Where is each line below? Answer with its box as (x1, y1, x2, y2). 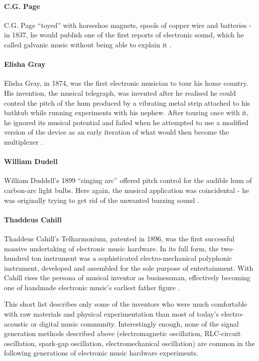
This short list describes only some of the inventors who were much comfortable (4, 299, 247, 309)
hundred (4, 253, 29, 263)
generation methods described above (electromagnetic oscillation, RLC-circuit (4, 328, 241, 339)
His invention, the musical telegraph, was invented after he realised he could (4, 87, 236, 98)
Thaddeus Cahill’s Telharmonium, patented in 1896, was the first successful (4, 233, 235, 243)
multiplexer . (4, 136, 43, 147)
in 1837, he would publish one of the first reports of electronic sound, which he (4, 29, 244, 40)
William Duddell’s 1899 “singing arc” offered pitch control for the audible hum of (4, 175, 252, 185)
